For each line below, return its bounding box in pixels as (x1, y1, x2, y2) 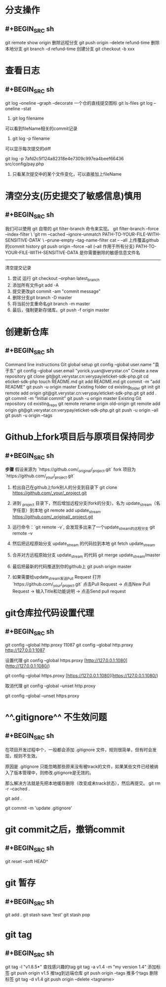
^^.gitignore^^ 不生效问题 (5, 712, 107, 723)
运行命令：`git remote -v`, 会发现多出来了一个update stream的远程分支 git (12, 524, 155, 531)
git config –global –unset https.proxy (5, 693, 80, 699)
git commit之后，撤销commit (5, 824, 125, 835)
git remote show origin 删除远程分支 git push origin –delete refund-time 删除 (5, 40, 160, 46)
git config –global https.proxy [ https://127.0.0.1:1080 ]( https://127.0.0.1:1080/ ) (5, 672, 159, 678)
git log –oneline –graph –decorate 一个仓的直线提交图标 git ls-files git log (5, 100, 153, 106)
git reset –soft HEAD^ (5, 858, 48, 864)
